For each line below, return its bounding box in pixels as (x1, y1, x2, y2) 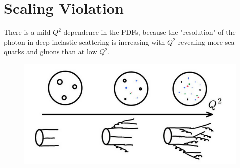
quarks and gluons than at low (4, 46, 97, 57)
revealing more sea (178, 36, 235, 47)
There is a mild (4, 27, 51, 37)
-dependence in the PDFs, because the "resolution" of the (61, 27, 236, 37)
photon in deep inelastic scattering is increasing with (4, 36, 165, 47)
